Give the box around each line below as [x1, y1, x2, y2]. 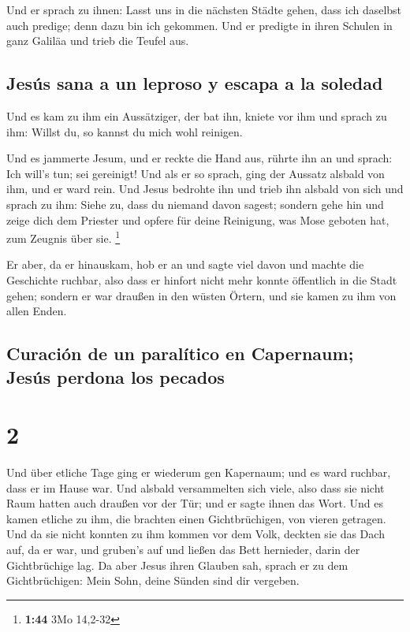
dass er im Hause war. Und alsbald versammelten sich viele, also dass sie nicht [6, 479, 385, 496]
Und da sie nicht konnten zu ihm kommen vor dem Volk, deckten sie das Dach [6, 526, 385, 542]
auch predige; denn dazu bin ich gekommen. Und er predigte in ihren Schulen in [6, 17, 393, 33]
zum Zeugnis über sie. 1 [6, 228, 121, 246]
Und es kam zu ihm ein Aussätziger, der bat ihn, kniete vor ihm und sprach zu [6, 107, 387, 124]
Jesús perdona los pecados [6, 364, 225, 388]
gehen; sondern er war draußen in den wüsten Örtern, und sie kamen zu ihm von [6, 287, 397, 303]
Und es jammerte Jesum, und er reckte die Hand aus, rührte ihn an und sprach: [6, 150, 393, 166]
